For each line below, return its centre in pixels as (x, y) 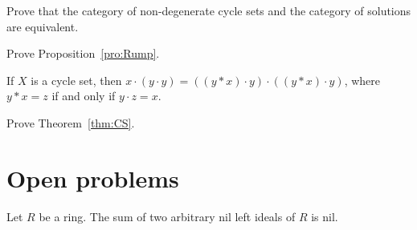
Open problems (93, 178)
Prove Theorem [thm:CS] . (71, 122)
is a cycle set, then (76, 80)
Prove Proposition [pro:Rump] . (83, 53)
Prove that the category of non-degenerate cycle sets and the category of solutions (209, 10)
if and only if (84, 96)
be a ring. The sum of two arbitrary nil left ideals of (167, 216)
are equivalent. (43, 26)
